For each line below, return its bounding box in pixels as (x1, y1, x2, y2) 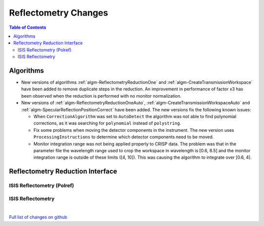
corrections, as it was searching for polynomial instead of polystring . (33, 120, 181, 126)
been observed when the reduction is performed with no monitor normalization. (21, 93, 182, 99)
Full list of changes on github (9, 214, 67, 220)
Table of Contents (9, 24, 46, 30)
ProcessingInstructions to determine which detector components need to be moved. (33, 134, 214, 140)
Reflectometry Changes (9, 7, 109, 18)
